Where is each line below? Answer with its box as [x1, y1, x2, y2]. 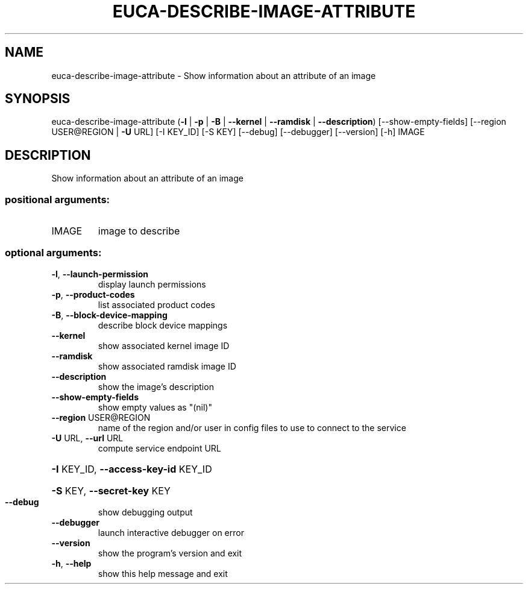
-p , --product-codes [51, 289, 135, 300]
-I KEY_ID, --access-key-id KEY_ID [51, 462, 212, 475]
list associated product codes [98, 299, 215, 310]
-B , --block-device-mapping [51, 309, 168, 320]
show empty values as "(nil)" [98, 402, 212, 412]
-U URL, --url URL [51, 432, 124, 443]
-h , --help [51, 558, 92, 569]
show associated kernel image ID [98, 340, 230, 351]
